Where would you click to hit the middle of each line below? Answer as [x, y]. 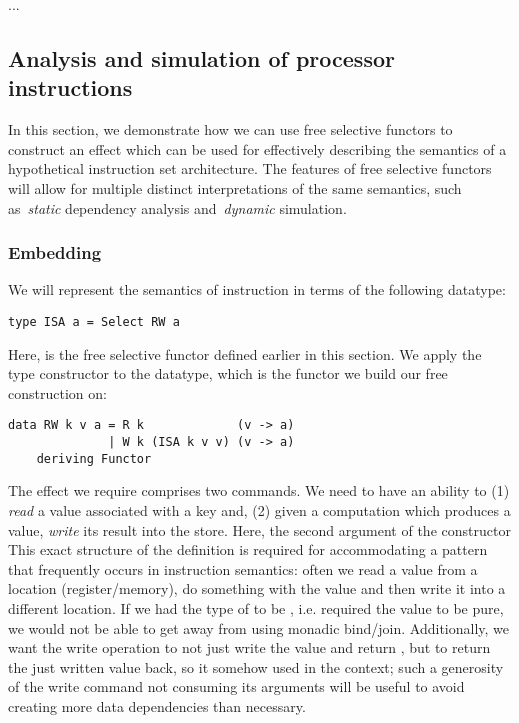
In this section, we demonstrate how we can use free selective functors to [230, 129]
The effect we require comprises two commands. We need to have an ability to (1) [259, 490]
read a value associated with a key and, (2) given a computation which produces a [259, 509]
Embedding [55, 252]
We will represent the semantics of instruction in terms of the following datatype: [257, 289]
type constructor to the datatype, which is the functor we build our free [228, 373]
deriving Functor [94, 458]
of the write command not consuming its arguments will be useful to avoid [236, 686]
